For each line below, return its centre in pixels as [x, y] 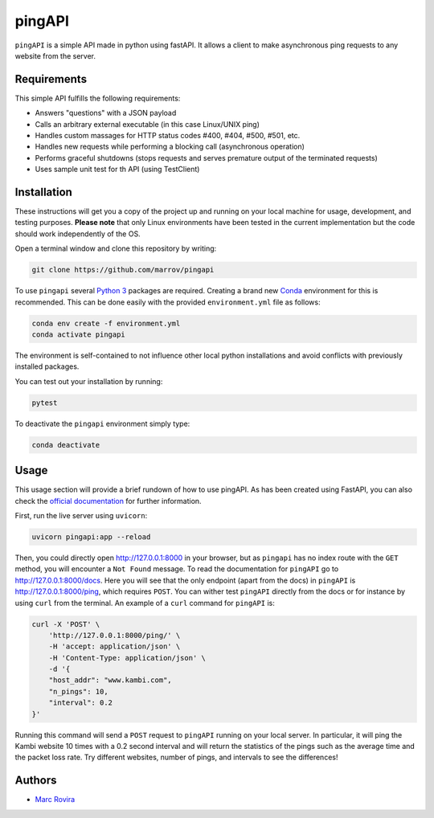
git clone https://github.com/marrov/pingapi [123, 270]
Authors [36, 781]
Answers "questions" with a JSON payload [106, 113]
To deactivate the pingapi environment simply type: [102, 423]
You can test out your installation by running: [89, 381]
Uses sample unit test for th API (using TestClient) [117, 170]
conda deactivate [66, 445]
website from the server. [55, 55]
